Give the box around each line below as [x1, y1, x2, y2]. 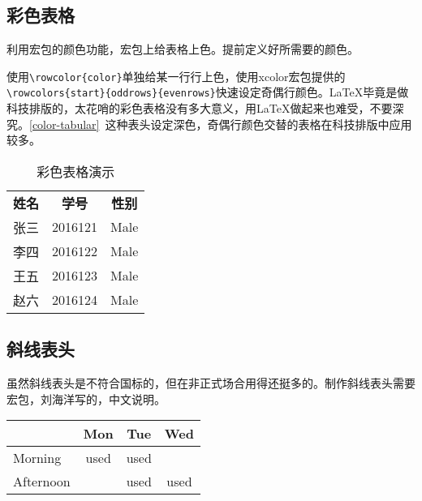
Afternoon [13, 472, 71, 491]
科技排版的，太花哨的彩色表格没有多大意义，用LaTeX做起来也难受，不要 [6, 100, 393, 117]
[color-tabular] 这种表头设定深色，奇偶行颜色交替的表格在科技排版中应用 [29, 115, 412, 132]
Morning [13, 448, 62, 468]
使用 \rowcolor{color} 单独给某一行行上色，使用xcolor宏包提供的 [6, 67, 346, 84]
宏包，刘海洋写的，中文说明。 [6, 390, 166, 407]
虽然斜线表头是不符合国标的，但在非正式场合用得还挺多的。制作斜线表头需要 [6, 375, 416, 392]
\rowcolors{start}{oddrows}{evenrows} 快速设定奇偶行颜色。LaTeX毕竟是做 [6, 83, 409, 101]
